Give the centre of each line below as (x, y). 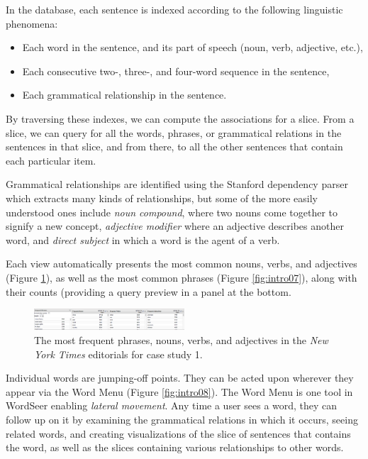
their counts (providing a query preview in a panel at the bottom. (149, 291)
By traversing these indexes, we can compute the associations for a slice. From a (180, 118)
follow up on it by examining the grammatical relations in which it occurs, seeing (182, 419)
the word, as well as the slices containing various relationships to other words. (175, 447)
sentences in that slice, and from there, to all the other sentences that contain (174, 146)
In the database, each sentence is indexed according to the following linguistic (174, 9)
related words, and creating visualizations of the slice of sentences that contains (178, 433)
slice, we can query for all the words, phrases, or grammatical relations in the (174, 132)
